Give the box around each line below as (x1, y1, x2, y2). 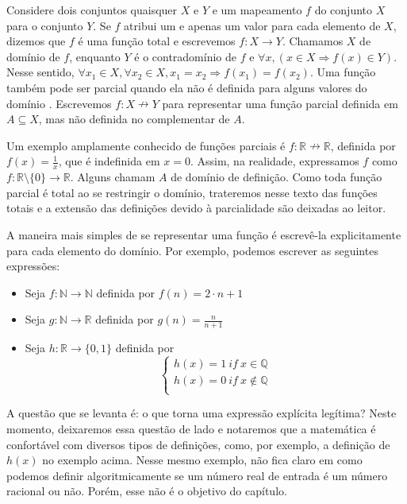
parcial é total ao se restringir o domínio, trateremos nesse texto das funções (6, 184, 378, 200)
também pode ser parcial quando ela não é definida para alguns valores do (6, 79, 367, 95)
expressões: (6, 258, 60, 274)
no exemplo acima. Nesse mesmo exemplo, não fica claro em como (42, 452, 363, 468)
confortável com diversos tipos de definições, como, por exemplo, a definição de (6, 436, 390, 452)
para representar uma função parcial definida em (162, 95, 398, 111)
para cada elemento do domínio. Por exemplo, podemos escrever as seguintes (6, 242, 378, 258)
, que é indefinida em (58, 153, 160, 169)
